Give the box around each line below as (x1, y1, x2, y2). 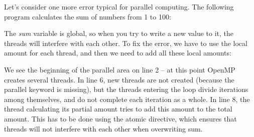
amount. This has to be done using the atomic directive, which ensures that (4, 113, 237, 123)
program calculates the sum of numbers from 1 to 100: (4, 11, 171, 21)
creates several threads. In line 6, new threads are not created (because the (4, 74, 234, 84)
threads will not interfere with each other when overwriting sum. (4, 123, 203, 133)
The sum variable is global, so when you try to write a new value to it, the (4, 28, 234, 38)
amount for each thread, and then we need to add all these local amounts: (4, 47, 231, 58)
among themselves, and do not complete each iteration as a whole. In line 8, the (4, 93, 250, 104)
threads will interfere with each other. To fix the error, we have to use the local (4, 37, 247, 48)
